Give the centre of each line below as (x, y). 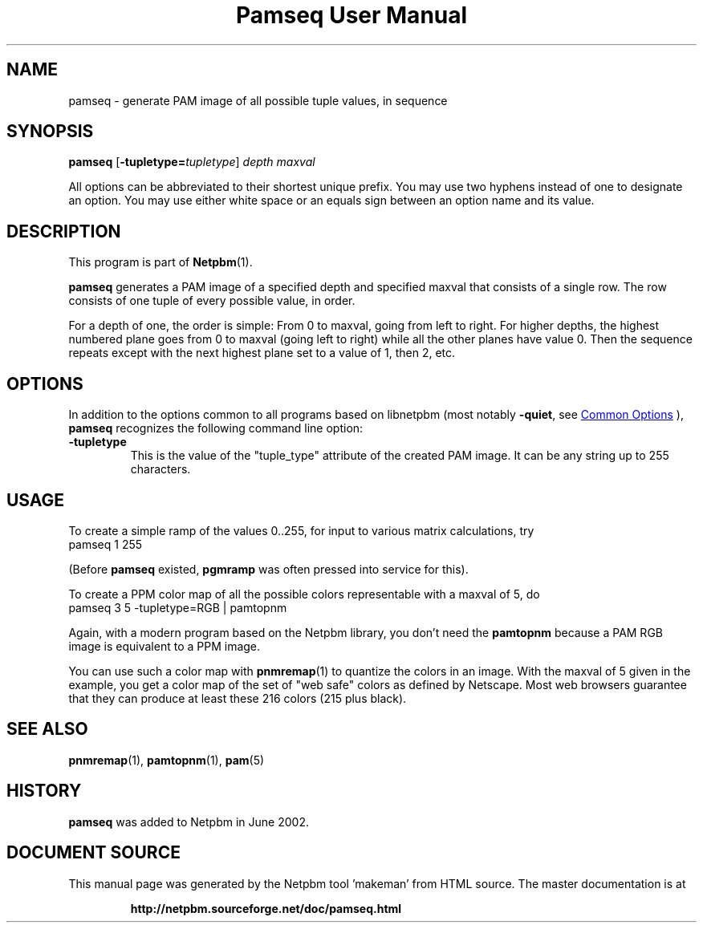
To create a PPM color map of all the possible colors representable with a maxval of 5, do (304, 594)
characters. (161, 469)
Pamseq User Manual (351, 15)
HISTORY (44, 791)
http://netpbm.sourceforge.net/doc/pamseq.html (266, 908)
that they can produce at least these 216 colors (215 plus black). (238, 698)
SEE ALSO (47, 729)
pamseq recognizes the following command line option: (216, 428)
